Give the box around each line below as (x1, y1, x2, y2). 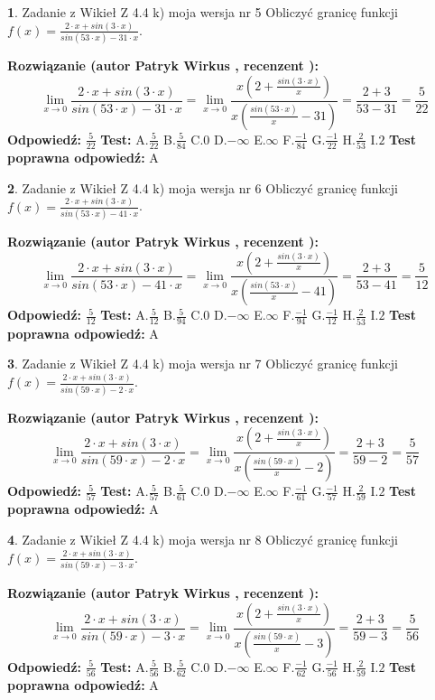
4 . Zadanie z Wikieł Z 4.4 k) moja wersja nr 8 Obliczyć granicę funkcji (7, 529, 398, 548)
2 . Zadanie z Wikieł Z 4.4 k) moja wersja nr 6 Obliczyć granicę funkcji (7, 178, 398, 197)
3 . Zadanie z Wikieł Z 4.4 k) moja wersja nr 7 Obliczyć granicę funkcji (7, 354, 398, 373)
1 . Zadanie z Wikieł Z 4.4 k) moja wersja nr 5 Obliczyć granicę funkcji (7, 3, 398, 21)
